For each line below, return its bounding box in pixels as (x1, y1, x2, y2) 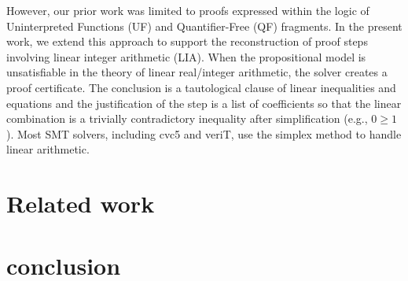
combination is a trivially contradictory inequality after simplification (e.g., (6, 110, 368, 127)
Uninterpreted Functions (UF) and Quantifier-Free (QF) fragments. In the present (6, 17, 402, 34)
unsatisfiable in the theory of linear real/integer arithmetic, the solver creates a (6, 64, 388, 80)
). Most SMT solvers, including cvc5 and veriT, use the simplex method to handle (6, 125, 402, 142)
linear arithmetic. (6, 141, 90, 157)
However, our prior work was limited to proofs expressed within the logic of (6, 2, 369, 18)
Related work (6, 187, 155, 220)
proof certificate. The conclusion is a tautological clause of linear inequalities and (6, 79, 396, 95)
